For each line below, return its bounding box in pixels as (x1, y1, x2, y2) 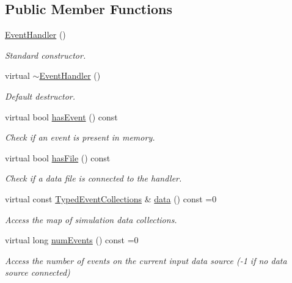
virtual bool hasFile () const (5, 151, 111, 164)
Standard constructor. (5, 48, 86, 61)
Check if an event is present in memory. (5, 131, 155, 144)
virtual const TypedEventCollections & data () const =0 (5, 192, 217, 205)
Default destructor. (5, 89, 76, 102)
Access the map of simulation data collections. (5, 213, 177, 226)
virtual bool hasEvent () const (5, 110, 118, 123)
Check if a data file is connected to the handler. (5, 172, 182, 185)
